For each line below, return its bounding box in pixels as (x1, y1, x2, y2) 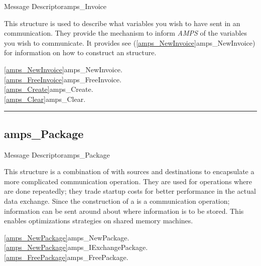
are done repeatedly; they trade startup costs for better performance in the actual (4, 186, 256, 196)
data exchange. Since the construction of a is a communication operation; (4, 195, 230, 206)
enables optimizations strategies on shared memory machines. (4, 215, 193, 226)
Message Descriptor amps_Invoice (4, 1, 106, 11)
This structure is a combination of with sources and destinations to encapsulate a (4, 166, 254, 177)
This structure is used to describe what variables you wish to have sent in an (4, 18, 240, 28)
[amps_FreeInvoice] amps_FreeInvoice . (4, 74, 121, 84)
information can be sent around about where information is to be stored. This (4, 205, 244, 216)
